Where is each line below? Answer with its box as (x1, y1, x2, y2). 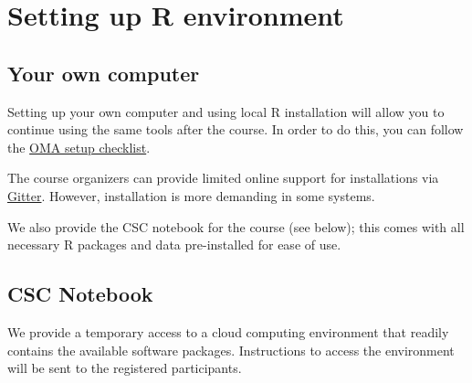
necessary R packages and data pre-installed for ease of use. (7, 235, 341, 254)
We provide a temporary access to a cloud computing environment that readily (7, 322, 449, 341)
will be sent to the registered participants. (7, 358, 242, 378)
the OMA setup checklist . (7, 137, 151, 156)
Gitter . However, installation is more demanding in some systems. (7, 186, 375, 205)
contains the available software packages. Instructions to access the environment (7, 340, 455, 359)
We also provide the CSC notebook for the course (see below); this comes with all (7, 217, 465, 236)
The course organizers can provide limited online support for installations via (7, 168, 439, 187)
